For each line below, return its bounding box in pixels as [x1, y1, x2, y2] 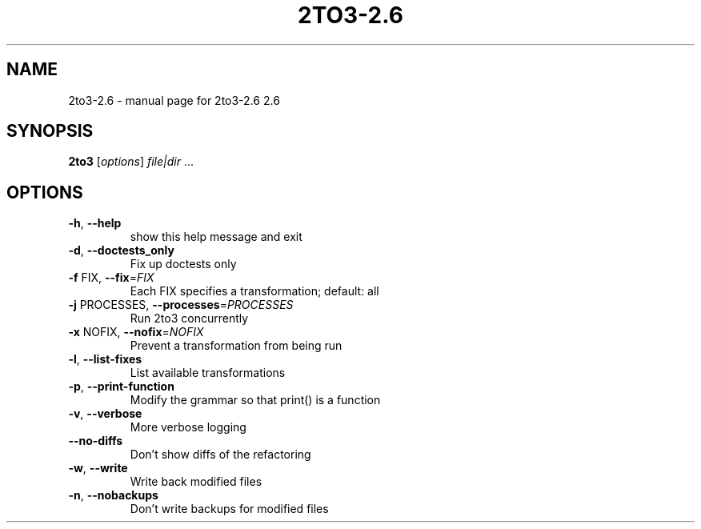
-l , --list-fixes [68, 352, 142, 367]
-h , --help [68, 216, 122, 230]
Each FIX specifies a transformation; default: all [130, 284, 379, 299]
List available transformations [130, 366, 286, 380]
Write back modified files [130, 475, 262, 489]
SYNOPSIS [6, 121, 94, 142]
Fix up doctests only [130, 257, 237, 271]
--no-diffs [68, 434, 123, 448]
